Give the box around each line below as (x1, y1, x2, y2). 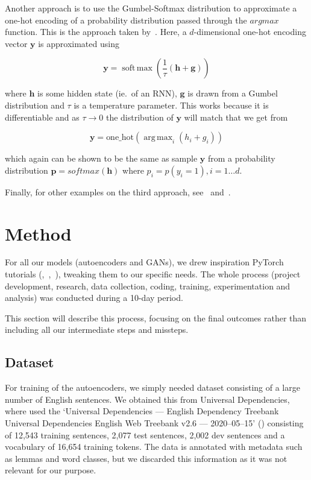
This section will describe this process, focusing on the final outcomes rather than (5, 311, 307, 324)
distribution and (5, 98, 64, 111)
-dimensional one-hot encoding (193, 25, 306, 38)
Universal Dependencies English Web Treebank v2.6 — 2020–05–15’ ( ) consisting (5, 417, 304, 429)
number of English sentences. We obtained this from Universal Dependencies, (5, 393, 290, 405)
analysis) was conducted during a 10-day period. (5, 291, 183, 304)
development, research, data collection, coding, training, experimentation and (5, 279, 291, 292)
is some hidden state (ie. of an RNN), (37, 87, 177, 99)
